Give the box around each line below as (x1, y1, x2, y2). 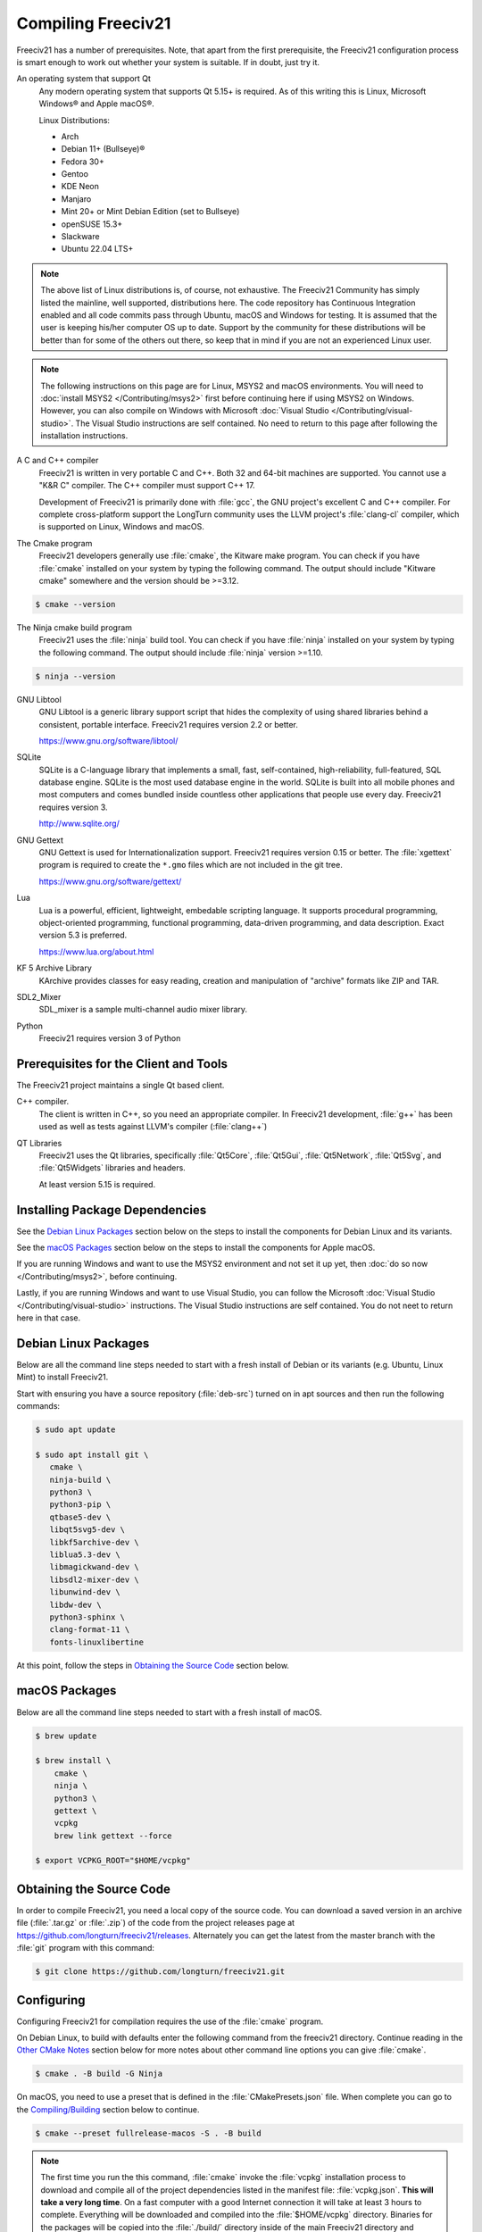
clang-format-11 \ (49, 1625, 130, 1635)
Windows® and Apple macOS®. (38, 98, 155, 109)
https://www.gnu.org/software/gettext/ (38, 876, 182, 887)
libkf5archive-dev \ (49, 1537, 140, 1547)
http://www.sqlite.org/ (38, 818, 120, 829)
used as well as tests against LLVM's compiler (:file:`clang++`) (38, 1121, 268, 1132)
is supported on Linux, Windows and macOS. (38, 521, 205, 532)
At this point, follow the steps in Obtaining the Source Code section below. (16, 1660, 290, 1670)
